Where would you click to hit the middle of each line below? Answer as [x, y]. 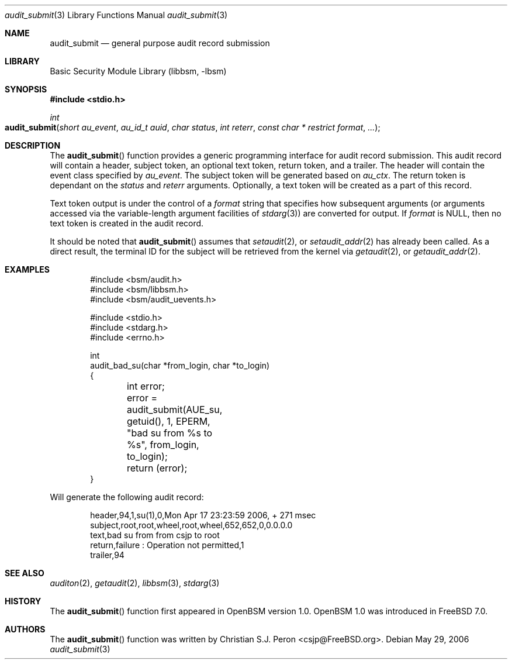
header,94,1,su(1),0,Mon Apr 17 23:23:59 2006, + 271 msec [203, 515]
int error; [146, 386]
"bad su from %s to [169, 433]
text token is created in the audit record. [127, 223]
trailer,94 [107, 555]
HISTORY [23, 601]
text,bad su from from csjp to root [155, 535]
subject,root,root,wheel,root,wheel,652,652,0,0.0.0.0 [191, 525]
